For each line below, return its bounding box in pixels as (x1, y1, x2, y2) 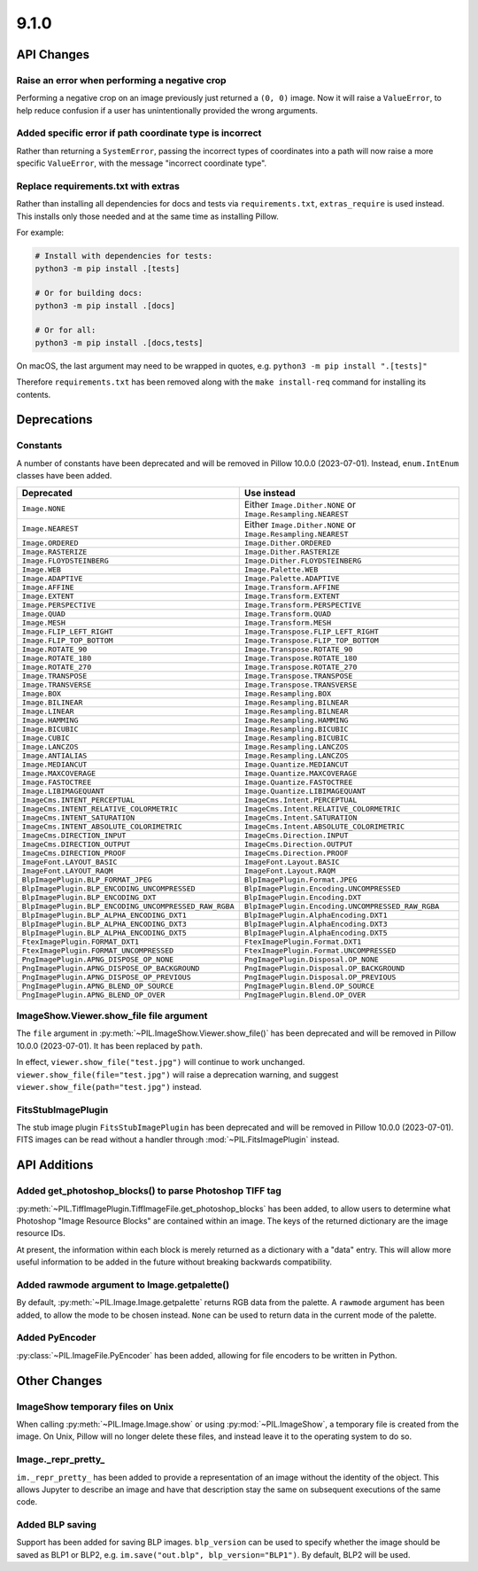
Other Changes (16, 1373, 103, 1388)
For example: (16, 227, 65, 238)
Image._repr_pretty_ (16, 1453, 105, 1466)
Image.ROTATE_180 (21, 653, 92, 663)
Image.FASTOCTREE (21, 777, 92, 787)
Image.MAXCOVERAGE (21, 768, 96, 778)
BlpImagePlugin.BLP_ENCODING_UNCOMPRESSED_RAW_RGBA (21, 901, 235, 911)
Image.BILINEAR (21, 697, 83, 707)
